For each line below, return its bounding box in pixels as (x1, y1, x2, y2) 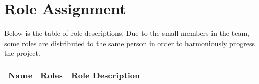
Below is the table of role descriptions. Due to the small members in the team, (4, 28, 249, 38)
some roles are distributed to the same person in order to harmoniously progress (4, 37, 255, 48)
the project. (4, 48, 40, 58)
